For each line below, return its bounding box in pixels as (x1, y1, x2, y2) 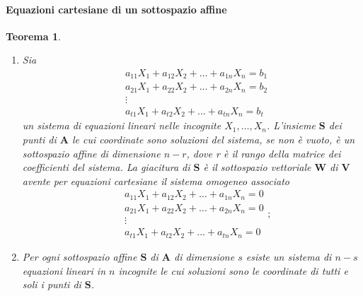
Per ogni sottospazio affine (22, 249, 137, 264)
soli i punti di (22, 277, 81, 292)
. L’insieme (266, 118, 316, 133)
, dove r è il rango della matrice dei (186, 146, 341, 160)
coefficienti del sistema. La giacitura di (22, 160, 190, 174)
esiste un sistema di (246, 249, 332, 264)
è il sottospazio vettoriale (203, 160, 311, 174)
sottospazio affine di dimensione (22, 146, 161, 160)
